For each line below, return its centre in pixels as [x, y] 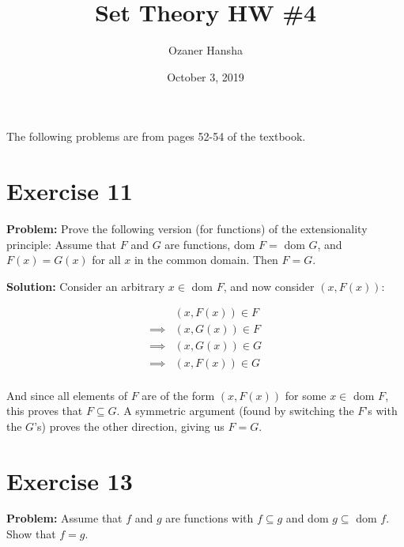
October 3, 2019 [206, 76]
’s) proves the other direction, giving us [129, 426]
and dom [307, 518]
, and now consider [269, 286]
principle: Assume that [62, 244]
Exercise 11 [70, 191]
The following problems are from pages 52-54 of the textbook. [156, 136]
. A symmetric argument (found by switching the [235, 411]
